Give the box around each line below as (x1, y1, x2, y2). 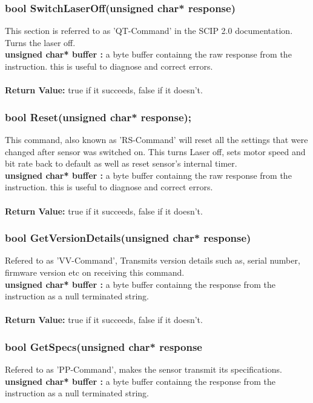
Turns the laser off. (5, 36, 76, 48)
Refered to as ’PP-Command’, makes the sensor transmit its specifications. (5, 363, 282, 376)
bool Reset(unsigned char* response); (5, 109, 192, 124)
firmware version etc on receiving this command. (5, 265, 185, 278)
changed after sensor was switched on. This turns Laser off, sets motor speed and (5, 145, 306, 158)
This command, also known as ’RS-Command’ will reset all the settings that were (5, 133, 308, 145)
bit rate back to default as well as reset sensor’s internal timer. (5, 157, 237, 170)
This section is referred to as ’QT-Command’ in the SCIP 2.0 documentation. (5, 24, 293, 37)
